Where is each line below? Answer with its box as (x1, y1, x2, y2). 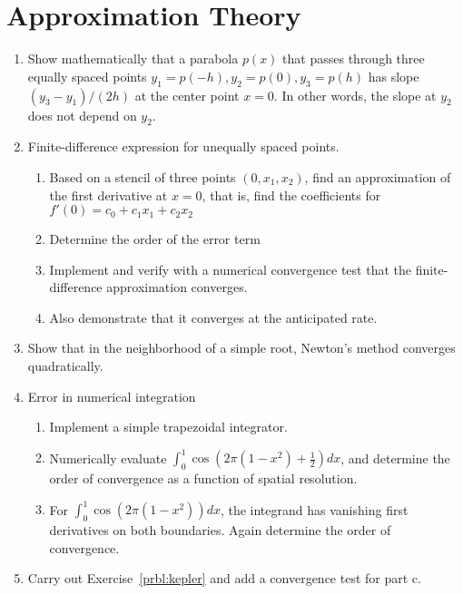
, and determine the (340, 448, 450, 467)
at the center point (134, 85, 240, 104)
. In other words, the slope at (273, 85, 437, 104)
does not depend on (27, 105, 137, 124)
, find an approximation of (304, 167, 451, 186)
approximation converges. (106, 278, 248, 297)
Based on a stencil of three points (49, 167, 236, 186)
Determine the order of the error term (49, 229, 261, 248)
